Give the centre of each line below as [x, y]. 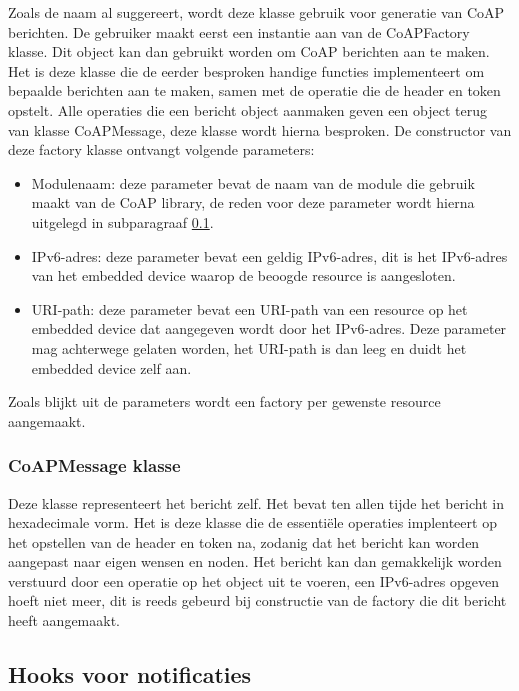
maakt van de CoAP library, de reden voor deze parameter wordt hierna [253, 202]
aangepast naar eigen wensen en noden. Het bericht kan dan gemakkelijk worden [255, 561]
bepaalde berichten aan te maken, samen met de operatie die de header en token [254, 90]
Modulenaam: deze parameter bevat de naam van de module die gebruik [253, 182]
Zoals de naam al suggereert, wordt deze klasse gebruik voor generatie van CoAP [256, 12]
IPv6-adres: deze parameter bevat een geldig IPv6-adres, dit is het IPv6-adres [269, 255]
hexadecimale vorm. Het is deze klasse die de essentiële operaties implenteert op [252, 522]
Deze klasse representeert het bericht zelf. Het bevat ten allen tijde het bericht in [256, 502]
